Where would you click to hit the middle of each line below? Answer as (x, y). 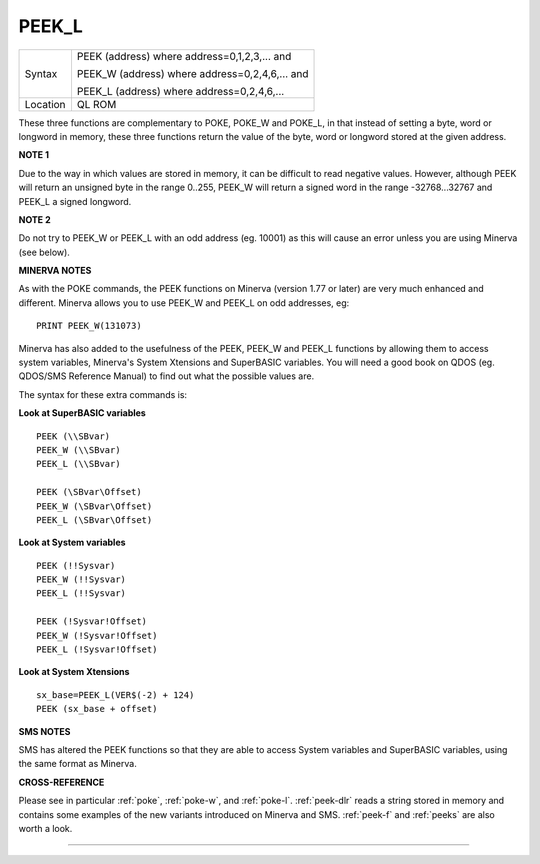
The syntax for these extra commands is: (103, 394)
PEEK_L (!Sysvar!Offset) (97, 649)
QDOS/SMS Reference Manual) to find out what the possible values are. (166, 376)
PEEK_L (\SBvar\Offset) (94, 519)
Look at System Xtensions (74, 672)
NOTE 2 (34, 219)
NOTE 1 (34, 155)
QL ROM (96, 104)
